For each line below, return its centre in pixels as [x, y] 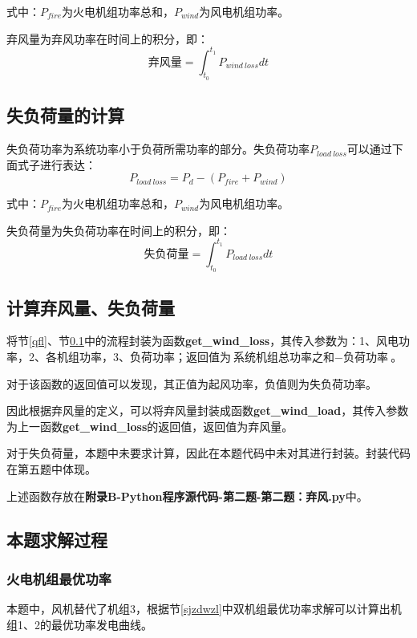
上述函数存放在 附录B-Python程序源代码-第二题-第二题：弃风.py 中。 [187, 496]
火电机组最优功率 [59, 578]
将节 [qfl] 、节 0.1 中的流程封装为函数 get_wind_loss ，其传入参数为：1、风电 [203, 341]
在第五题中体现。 [51, 468]
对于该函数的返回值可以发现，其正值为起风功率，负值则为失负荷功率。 [192, 383]
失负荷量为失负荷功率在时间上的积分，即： [119, 230]
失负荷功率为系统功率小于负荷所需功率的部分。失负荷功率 [158, 149]
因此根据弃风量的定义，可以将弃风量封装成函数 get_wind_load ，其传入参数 [208, 410]
